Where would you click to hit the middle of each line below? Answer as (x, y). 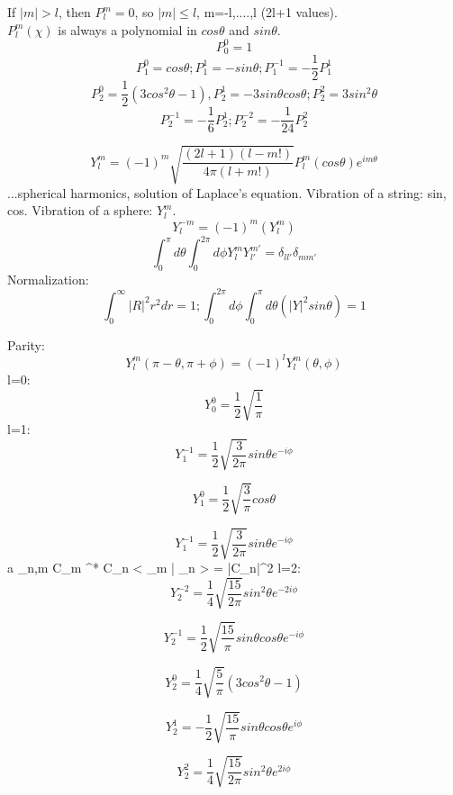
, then (74, 12)
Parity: (26, 344)
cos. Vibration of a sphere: (80, 210)
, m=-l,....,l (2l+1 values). (267, 12)
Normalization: (48, 279)
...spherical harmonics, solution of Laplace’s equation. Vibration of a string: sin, (227, 192)
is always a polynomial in (127, 29)
